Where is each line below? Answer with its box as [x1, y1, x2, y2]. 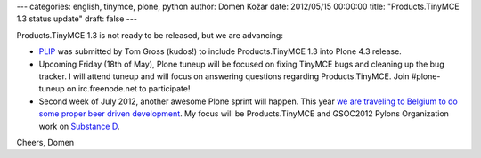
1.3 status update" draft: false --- [16, 13, 138, 24]
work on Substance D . [38, 121, 120, 131]
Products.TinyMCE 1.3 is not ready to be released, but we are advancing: [16, 29, 284, 40]
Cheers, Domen [16, 137, 75, 147]
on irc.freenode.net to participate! [67, 83, 191, 94]
